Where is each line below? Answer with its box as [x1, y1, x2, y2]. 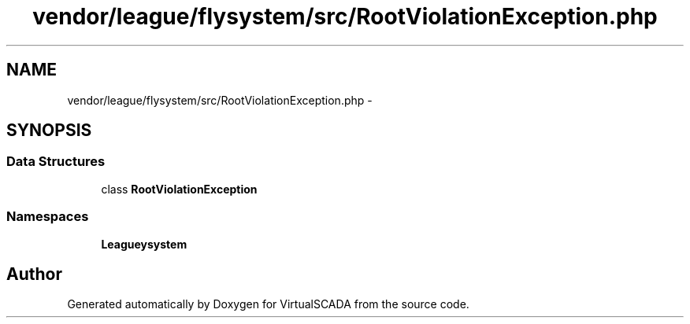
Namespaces [6, 208, 89, 225]
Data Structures [6, 153, 106, 170]
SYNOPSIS [6, 120, 92, 141]
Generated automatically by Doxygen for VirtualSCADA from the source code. [67, 297, 469, 311]
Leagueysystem [101, 237, 187, 251]
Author [6, 263, 62, 284]
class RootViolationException [101, 182, 258, 196]
